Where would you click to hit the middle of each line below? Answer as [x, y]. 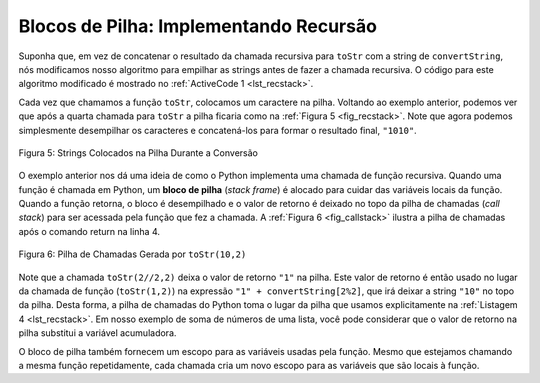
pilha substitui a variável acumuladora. [97, 333]
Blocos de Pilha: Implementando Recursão [197, 26]
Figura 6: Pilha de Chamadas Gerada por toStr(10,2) [132, 254]
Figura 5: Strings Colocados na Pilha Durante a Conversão [138, 152]
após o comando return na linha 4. [89, 231]
